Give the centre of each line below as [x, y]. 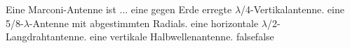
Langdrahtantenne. [46, 37]
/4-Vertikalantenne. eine [292, 9]
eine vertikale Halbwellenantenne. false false [182, 37]
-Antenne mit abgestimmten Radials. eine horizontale [144, 23]
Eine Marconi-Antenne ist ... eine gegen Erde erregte [119, 9]
